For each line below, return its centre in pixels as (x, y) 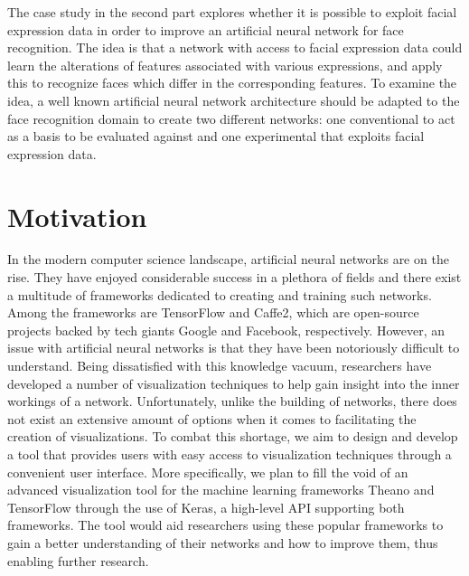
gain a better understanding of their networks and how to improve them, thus (223, 542)
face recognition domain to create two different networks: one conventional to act (231, 118)
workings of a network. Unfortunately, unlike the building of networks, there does (232, 401)
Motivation (77, 216)
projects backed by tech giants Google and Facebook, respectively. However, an (226, 330)
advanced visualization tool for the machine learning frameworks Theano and (221, 490)
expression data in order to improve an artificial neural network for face (206, 29)
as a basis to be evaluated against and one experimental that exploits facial (216, 136)
